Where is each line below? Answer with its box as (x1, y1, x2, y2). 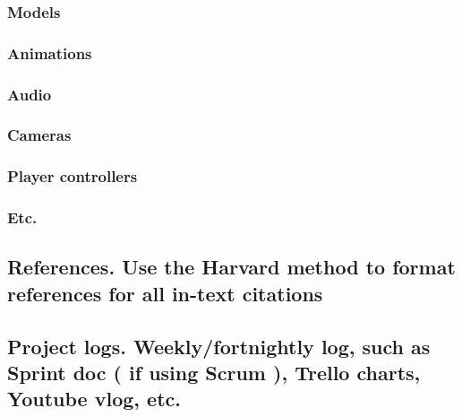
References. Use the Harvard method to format (7, 253, 456, 281)
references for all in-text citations (7, 279, 323, 307)
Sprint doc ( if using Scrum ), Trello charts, (7, 359, 421, 387)
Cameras (7, 124, 72, 146)
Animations (7, 41, 92, 64)
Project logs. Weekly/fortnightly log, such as (7, 332, 431, 360)
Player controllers (7, 165, 138, 187)
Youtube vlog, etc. (7, 385, 181, 413)
